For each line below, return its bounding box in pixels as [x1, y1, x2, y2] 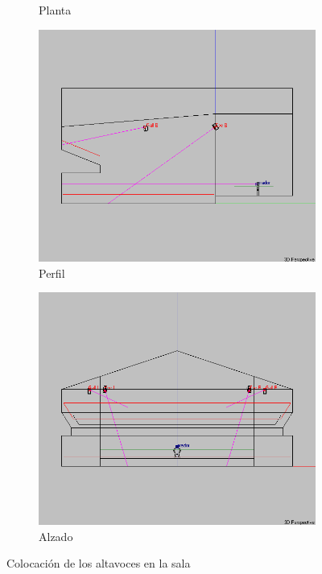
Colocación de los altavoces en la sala [6, 555, 191, 572]
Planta [39, 2, 72, 18]
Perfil [39, 264, 65, 281]
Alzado [39, 527, 73, 544]
